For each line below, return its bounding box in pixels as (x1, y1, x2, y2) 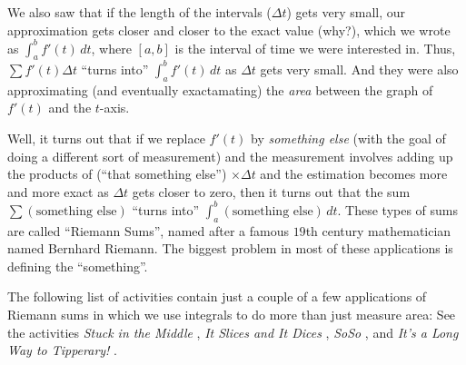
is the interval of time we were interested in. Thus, (174, 38, 456, 57)
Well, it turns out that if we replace (7, 128, 205, 147)
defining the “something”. (7, 256, 148, 275)
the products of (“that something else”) (7, 164, 227, 183)
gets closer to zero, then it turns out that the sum (132, 182, 411, 201)
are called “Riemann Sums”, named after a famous (7, 221, 289, 240)
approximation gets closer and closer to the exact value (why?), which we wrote (7, 20, 451, 39)
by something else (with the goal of (251, 128, 446, 147)
